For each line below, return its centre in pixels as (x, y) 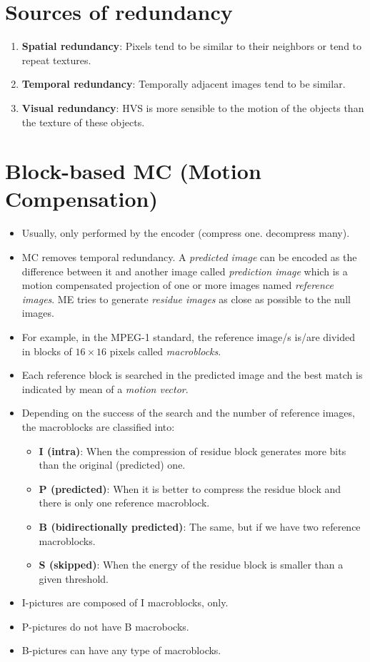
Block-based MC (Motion (133, 171)
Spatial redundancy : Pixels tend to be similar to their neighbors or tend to (192, 46)
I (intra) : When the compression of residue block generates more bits (192, 450)
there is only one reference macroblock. (124, 503)
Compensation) (81, 199)
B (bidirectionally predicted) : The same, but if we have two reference (200, 526)
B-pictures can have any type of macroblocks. (121, 650)
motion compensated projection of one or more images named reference (177, 285)
